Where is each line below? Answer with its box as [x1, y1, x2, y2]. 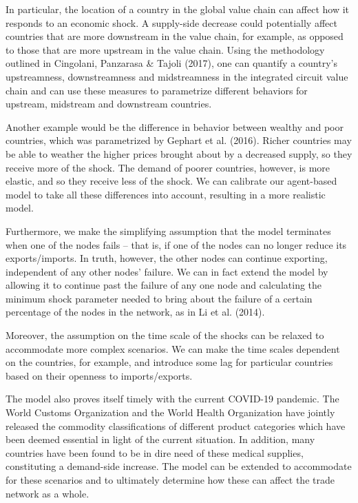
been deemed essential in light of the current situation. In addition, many [6, 432, 315, 446]
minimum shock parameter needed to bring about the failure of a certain [6, 291, 313, 305]
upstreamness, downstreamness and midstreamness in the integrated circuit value [6, 69, 348, 83]
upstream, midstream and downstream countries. [6, 96, 212, 111]
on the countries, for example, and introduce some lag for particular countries [6, 355, 333, 369]
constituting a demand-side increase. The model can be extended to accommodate [6, 459, 352, 473]
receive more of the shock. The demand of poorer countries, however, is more [6, 160, 330, 174]
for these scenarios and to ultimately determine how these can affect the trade [6, 473, 335, 486]
